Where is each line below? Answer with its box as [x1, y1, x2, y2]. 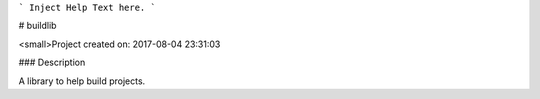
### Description [18, 56, 86, 69]
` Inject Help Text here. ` [18, 2, 157, 13]
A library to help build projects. [18, 75, 146, 87]
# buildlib [18, 20, 57, 32]
